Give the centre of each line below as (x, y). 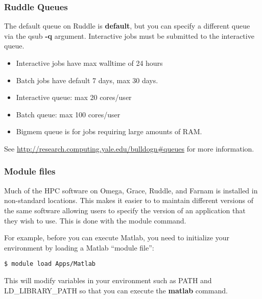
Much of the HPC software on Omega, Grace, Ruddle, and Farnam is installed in (131, 190)
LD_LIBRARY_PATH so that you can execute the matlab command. (116, 290)
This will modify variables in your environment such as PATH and (108, 280)
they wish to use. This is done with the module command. (95, 220)
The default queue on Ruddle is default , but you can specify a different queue (127, 26)
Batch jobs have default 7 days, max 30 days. (87, 80)
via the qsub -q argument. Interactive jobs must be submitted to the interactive (129, 35)
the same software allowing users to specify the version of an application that (125, 210)
